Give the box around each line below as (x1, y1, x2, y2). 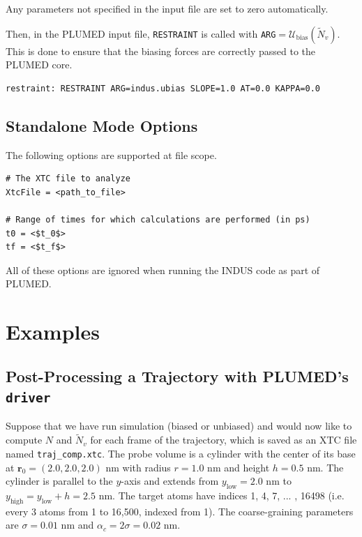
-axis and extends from (121, 474, 219, 488)
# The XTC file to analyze (6, 174, 130, 184)
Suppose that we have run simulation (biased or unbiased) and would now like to (6, 418, 352, 433)
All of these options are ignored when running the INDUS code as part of (6, 262, 320, 277)
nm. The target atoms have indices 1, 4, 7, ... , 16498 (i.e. (98, 487, 345, 502)
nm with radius (105, 460, 171, 474)
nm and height (207, 460, 270, 474)
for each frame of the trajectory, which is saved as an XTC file (90, 432, 357, 447)
